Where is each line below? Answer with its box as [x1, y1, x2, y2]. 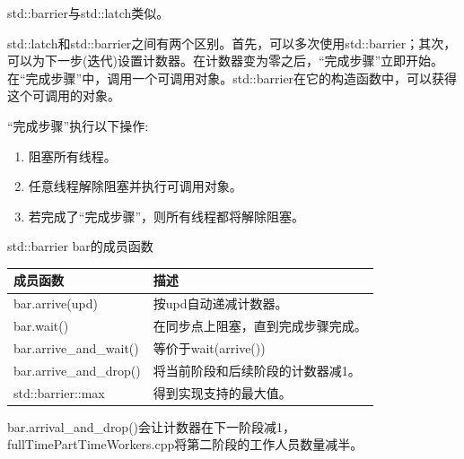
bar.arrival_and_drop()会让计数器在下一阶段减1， [7, 417, 296, 436]
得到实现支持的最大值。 [153, 383, 292, 402]
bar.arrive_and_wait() [13, 338, 139, 357]
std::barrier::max [13, 383, 105, 402]
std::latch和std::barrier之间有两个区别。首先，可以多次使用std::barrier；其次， [7, 33, 457, 52]
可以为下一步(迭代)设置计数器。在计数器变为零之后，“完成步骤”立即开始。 [7, 51, 444, 70]
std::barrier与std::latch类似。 [7, 4, 170, 22]
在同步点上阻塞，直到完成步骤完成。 [153, 316, 367, 335]
